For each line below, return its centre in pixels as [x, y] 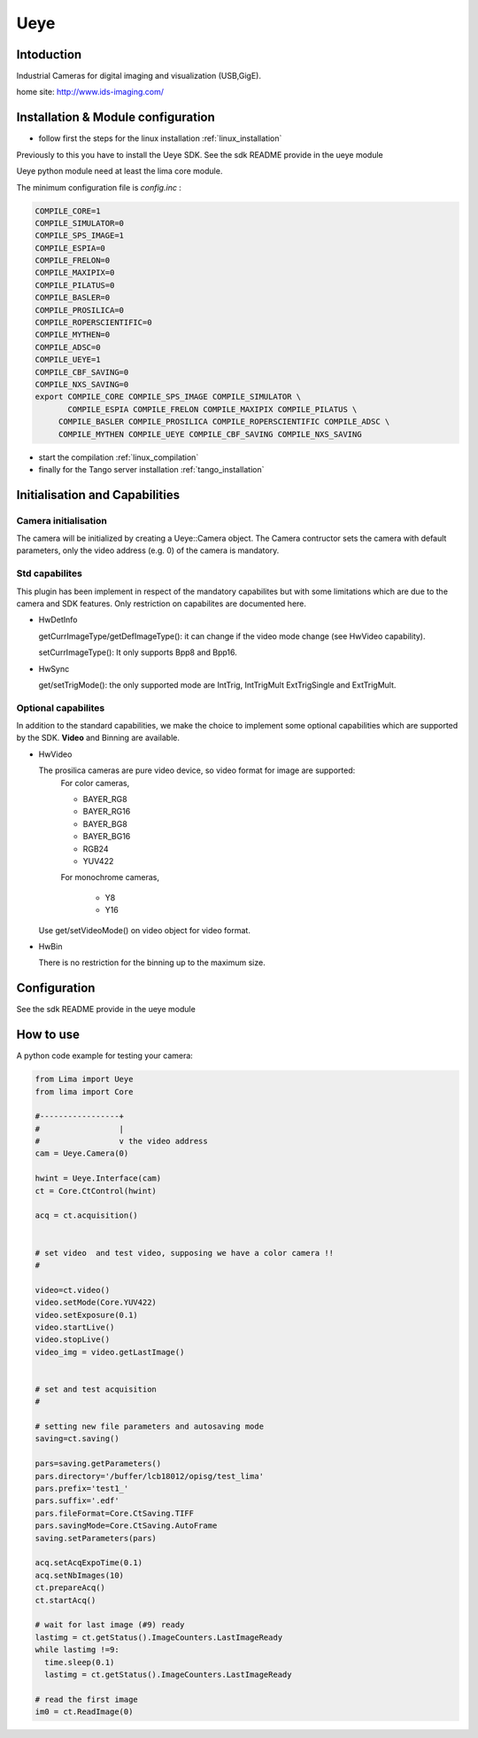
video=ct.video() [73, 1290]
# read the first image [87, 1699]
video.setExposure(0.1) [87, 1315]
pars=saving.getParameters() [98, 1464]
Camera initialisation [62, 520]
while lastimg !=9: [77, 1650]
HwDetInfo [58, 620]
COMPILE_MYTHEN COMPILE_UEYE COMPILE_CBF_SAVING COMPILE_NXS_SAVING [210, 434]
